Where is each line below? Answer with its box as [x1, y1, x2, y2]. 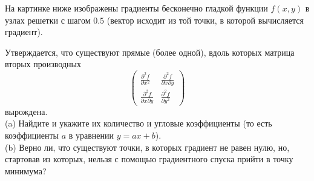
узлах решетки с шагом [5, 13, 91, 26]
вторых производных [5, 58, 81, 70]
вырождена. [5, 105, 48, 117]
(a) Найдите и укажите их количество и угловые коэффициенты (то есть [5, 117, 272, 130]
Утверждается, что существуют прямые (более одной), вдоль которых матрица [5, 45, 295, 58]
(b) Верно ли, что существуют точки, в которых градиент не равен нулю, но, [5, 140, 290, 153]
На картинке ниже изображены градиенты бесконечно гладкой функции [5, 2, 268, 14]
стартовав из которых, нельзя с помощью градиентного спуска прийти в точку [5, 153, 293, 165]
